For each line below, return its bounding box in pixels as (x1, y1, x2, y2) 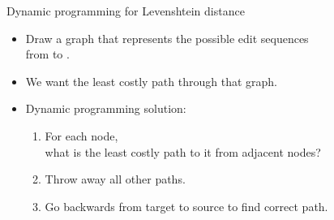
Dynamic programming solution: (25, 100, 186, 117)
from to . (25, 45, 70, 63)
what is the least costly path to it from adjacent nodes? (45, 143, 321, 160)
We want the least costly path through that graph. (25, 72, 277, 89)
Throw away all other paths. (45, 170, 186, 188)
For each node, (45, 127, 118, 144)
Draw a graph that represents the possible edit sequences (25, 29, 309, 46)
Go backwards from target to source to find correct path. (45, 197, 328, 214)
